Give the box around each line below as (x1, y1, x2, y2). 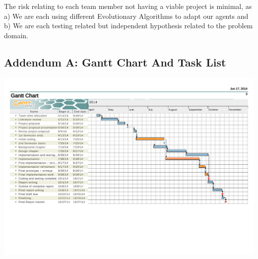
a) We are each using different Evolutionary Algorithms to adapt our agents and (4, 10, 249, 21)
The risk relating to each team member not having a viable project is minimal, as (4, 1, 252, 11)
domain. (4, 30, 29, 40)
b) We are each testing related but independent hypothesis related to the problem (4, 20, 253, 31)
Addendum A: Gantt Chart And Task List (4, 54, 226, 69)
